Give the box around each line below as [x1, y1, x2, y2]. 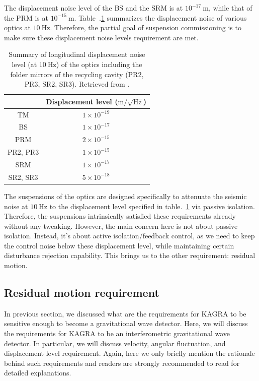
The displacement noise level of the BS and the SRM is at [4, 3, 183, 13]
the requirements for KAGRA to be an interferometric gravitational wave [4, 328, 230, 339]
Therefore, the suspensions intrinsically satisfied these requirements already [4, 211, 236, 221]
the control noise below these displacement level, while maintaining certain [4, 240, 234, 250]
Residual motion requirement [4, 285, 159, 300]
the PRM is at [4, 12, 48, 23]
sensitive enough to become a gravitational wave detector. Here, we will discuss [4, 318, 248, 329]
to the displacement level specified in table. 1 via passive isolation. [49, 201, 255, 211]
